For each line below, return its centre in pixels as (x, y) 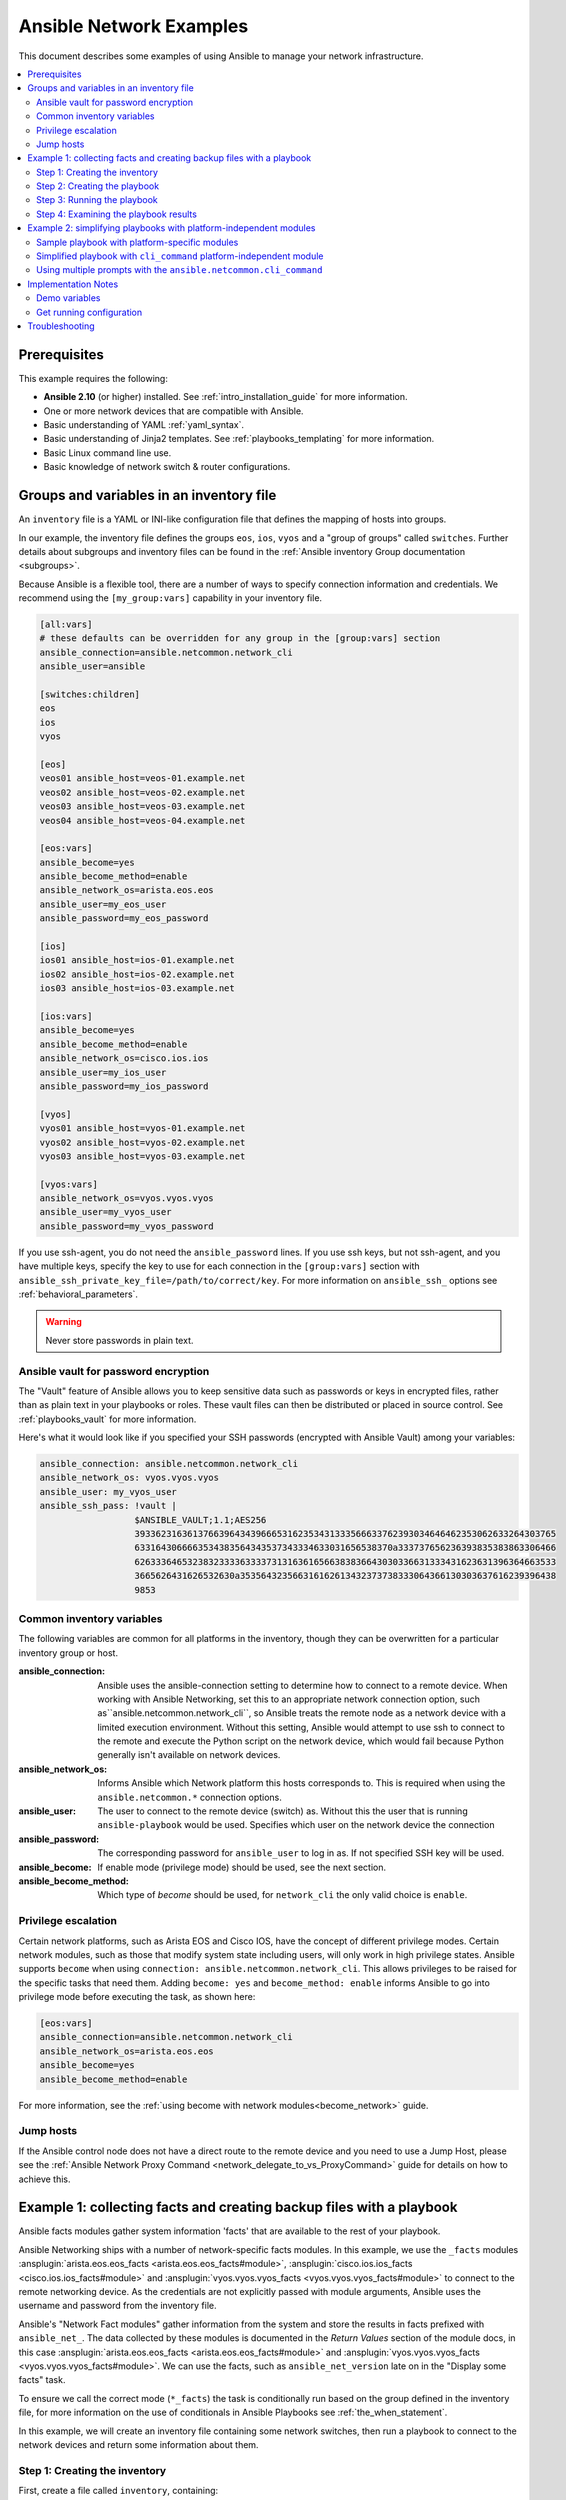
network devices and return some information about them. (138, 2444)
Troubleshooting (61, 326)
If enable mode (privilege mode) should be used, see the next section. (242, 1867)
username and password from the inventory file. (117, 2306)
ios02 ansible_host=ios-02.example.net (137, 974)
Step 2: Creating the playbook (98, 186)
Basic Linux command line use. (107, 452)
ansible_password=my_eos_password (124, 918)
